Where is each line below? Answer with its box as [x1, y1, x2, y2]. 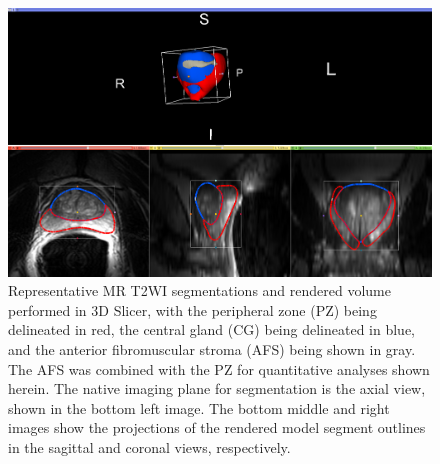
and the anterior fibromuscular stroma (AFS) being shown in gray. [8, 338, 416, 359]
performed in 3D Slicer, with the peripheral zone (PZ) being [8, 299, 377, 320]
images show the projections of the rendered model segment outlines [8, 417, 426, 438]
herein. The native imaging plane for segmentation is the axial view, [8, 378, 426, 399]
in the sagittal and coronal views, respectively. [8, 436, 291, 457]
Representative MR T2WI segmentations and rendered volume [8, 280, 391, 301]
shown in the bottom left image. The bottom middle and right [8, 397, 390, 418]
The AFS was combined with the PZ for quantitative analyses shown [8, 358, 430, 379]
